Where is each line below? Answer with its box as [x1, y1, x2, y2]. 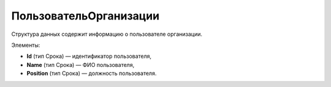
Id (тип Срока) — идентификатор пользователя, [26, 52, 152, 60]
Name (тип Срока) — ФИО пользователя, [26, 61, 135, 68]
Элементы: [11, 41, 40, 49]
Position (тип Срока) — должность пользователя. [26, 70, 157, 77]
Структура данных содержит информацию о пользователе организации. [11, 30, 202, 38]
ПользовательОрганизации [11, 9, 159, 23]
